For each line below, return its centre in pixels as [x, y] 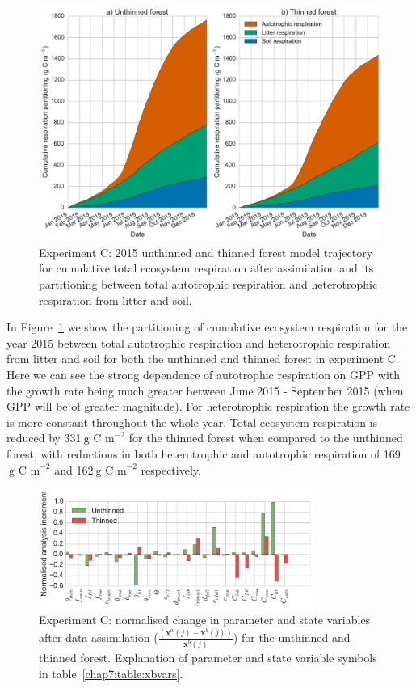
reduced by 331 [44, 438]
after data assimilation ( [99, 637]
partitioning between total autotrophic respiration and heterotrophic [208, 284]
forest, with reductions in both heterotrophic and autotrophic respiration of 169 [204, 453]
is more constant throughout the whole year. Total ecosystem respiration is [192, 422]
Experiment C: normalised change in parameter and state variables [205, 620]
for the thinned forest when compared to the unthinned [266, 438]
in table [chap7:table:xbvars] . [111, 673]
